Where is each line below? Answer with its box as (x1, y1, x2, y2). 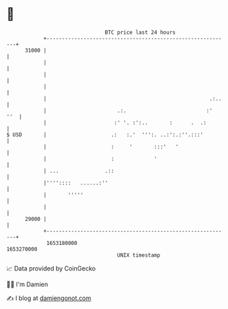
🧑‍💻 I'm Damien (6, 280, 49, 288)
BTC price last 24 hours (104, 29, 176, 36)
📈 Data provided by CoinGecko (6, 264, 96, 273)
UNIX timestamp (117, 251, 161, 259)
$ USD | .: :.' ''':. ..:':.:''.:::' (6, 131, 204, 138)
